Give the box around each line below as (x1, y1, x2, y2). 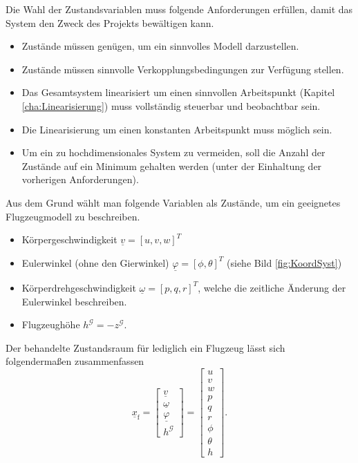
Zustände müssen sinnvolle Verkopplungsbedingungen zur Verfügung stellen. (21, 62, 344, 76)
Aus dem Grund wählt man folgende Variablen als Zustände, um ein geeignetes (6, 195, 341, 209)
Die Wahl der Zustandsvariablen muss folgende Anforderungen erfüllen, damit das (6, 2, 353, 16)
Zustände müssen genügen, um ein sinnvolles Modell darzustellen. (21, 39, 299, 53)
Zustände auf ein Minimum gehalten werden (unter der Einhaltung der (21, 158, 322, 173)
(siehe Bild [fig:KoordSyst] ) (227, 255, 342, 270)
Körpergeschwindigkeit (21, 232, 117, 247)
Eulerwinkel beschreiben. (21, 294, 127, 308)
